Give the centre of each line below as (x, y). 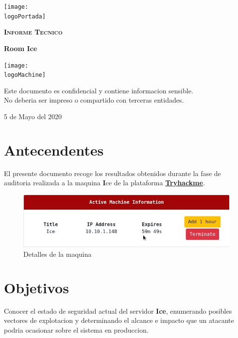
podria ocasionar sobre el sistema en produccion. (76, 329)
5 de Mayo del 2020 (33, 116)
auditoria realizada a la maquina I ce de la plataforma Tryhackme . (104, 183)
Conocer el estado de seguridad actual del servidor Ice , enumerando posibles (118, 311)
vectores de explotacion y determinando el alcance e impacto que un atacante (119, 320)
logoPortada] (25, 16)
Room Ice (21, 48)
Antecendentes (54, 150)
